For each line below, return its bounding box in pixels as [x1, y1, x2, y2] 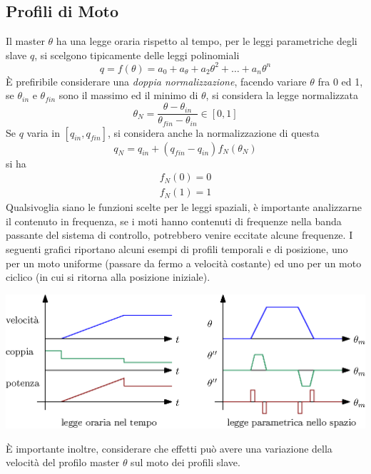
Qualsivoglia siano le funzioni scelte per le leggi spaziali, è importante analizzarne [6, 200, 362, 215]
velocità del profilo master [6, 455, 120, 470]
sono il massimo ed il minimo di [59, 88, 198, 103]
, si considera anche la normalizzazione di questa [107, 125, 320, 140]
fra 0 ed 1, [317, 73, 363, 88]
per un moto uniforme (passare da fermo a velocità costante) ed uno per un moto [6, 255, 362, 270]
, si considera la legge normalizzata [205, 88, 358, 103]
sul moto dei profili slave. [131, 455, 240, 470]
